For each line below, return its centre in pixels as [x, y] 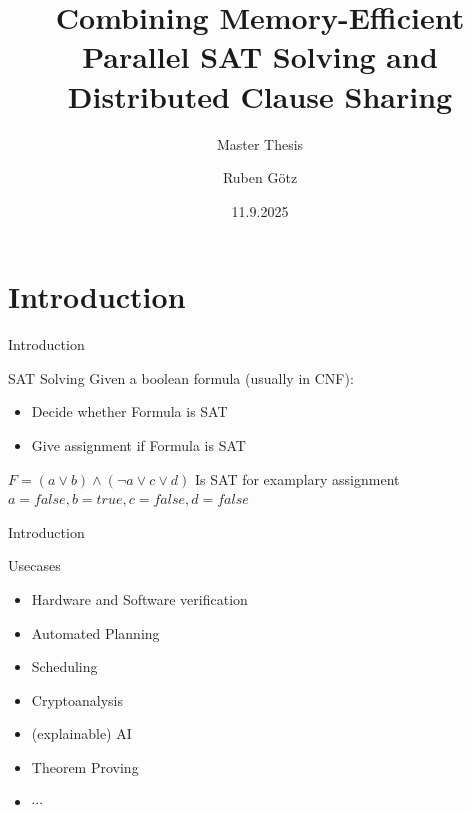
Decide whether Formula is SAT [129, 411]
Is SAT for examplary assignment [297, 478]
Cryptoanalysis [77, 699]
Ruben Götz [260, 177]
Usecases [34, 565]
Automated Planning [95, 632]
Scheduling [64, 666]
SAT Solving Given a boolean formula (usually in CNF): [181, 377]
